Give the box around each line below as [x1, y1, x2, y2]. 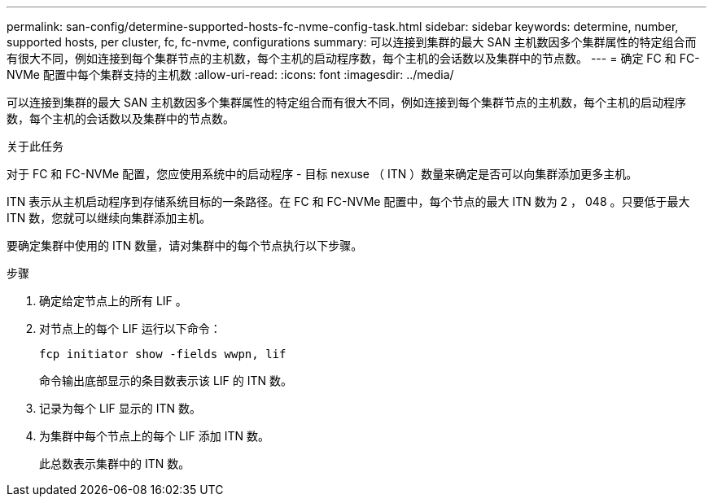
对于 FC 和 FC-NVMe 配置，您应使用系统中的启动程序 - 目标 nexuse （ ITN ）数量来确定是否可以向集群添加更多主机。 [7, 167, 638, 181]
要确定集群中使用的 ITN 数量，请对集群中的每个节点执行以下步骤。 [7, 238, 363, 252]
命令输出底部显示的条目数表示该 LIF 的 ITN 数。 [39, 374, 293, 387]
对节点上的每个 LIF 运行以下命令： [39, 321, 221, 335]
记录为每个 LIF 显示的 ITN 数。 [39, 401, 202, 415]
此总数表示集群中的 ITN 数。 [39, 457, 190, 470]
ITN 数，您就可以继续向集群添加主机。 [7, 211, 212, 225]
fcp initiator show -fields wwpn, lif [39, 348, 287, 361]
